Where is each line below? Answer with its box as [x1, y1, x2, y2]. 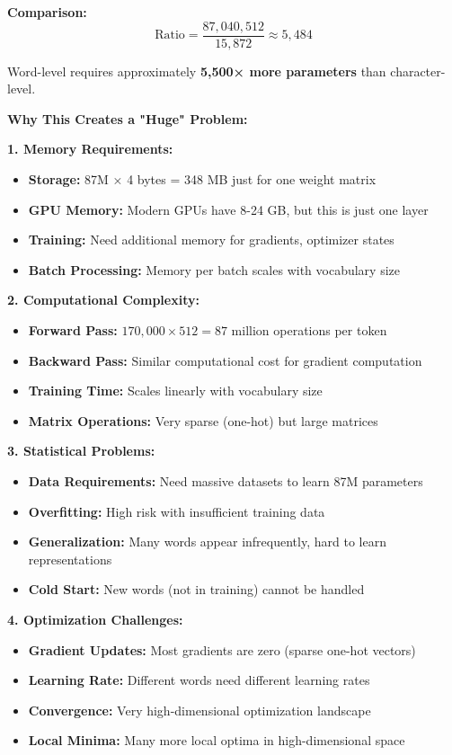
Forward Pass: [28, 321, 118, 339]
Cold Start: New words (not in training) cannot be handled [28, 580, 365, 599]
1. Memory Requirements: [7, 139, 173, 158]
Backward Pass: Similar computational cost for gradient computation [28, 351, 422, 369]
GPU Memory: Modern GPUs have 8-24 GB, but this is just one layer [28, 200, 429, 218]
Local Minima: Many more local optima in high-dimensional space [28, 731, 405, 750]
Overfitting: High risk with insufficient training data [28, 502, 325, 520]
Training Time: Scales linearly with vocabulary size [28, 381, 323, 400]
